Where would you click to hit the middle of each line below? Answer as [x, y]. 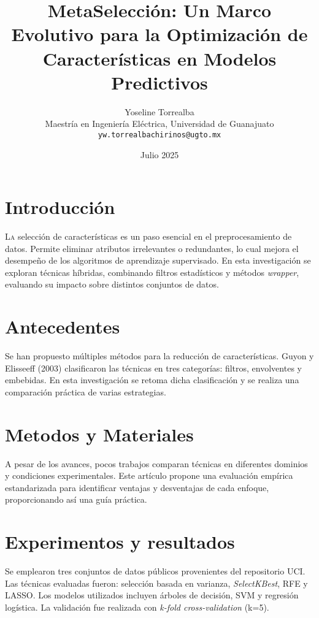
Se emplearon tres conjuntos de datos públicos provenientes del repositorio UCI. [155, 571]
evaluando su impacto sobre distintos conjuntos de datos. [112, 284]
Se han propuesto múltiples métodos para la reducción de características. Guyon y [159, 356]
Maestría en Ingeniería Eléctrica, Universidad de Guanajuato [159, 124]
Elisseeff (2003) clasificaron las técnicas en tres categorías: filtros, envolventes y [153, 368]
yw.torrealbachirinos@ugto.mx [159, 135]
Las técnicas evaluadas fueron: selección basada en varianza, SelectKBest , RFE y [156, 583]
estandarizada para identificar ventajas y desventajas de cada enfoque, [137, 487]
